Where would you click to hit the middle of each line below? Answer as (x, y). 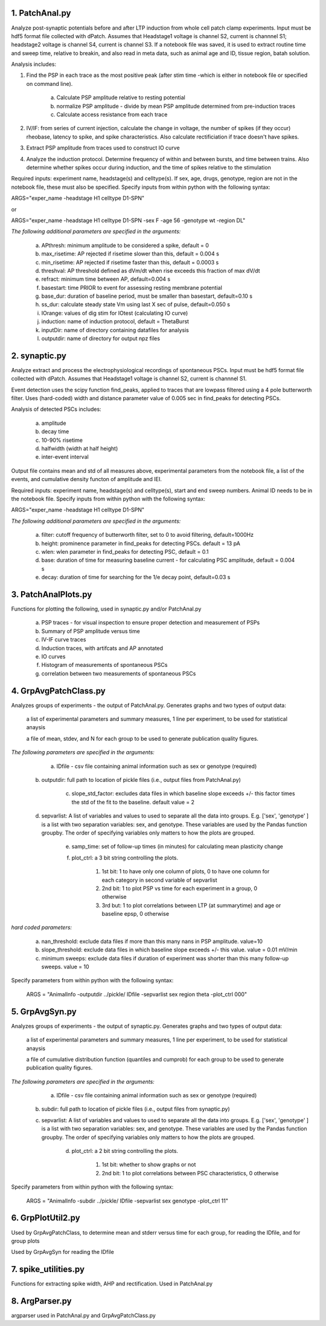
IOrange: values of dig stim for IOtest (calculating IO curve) (115, 313)
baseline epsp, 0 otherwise (135, 914)
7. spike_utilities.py (48, 1269)
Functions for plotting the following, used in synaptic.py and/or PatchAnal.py (106, 609)
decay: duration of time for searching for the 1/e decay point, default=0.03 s (136, 577)
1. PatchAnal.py (41, 13)
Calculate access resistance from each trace (112, 114)
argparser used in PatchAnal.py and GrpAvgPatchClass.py (84, 1316)
